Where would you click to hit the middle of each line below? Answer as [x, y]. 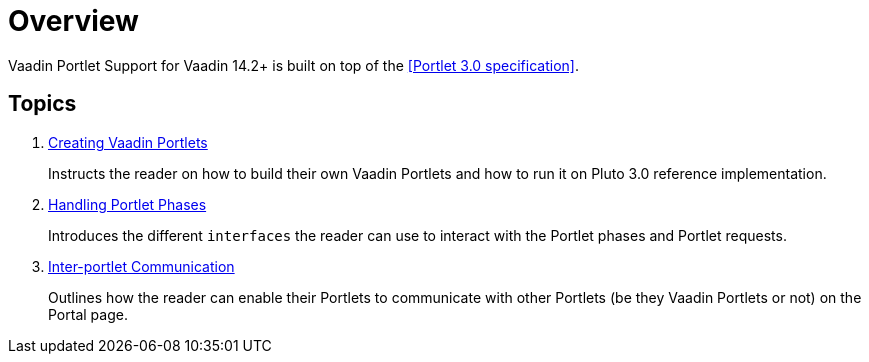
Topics [42, 104]
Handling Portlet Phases [127, 204]
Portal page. [88, 314]
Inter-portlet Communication [141, 266]
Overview [73, 21]
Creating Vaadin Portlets [128, 142]
